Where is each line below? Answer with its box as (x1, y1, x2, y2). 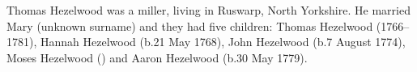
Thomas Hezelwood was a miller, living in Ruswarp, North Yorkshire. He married (6, 2, 411, 18)
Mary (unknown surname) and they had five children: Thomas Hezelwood (6, 17, 373, 34)
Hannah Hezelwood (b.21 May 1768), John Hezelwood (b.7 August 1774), (40, 33, 406, 50)
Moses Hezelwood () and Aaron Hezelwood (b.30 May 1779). (6, 49, 308, 66)
